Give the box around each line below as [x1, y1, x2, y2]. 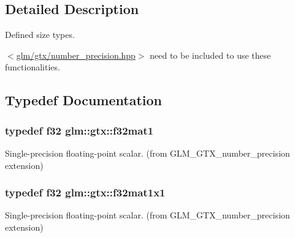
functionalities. [5, 61, 60, 73]
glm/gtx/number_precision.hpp [16, 48, 136, 61]
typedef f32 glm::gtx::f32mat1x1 [5, 185, 166, 200]
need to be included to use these [150, 48, 271, 61]
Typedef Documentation [5, 91, 162, 110]
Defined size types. [5, 28, 75, 41]
